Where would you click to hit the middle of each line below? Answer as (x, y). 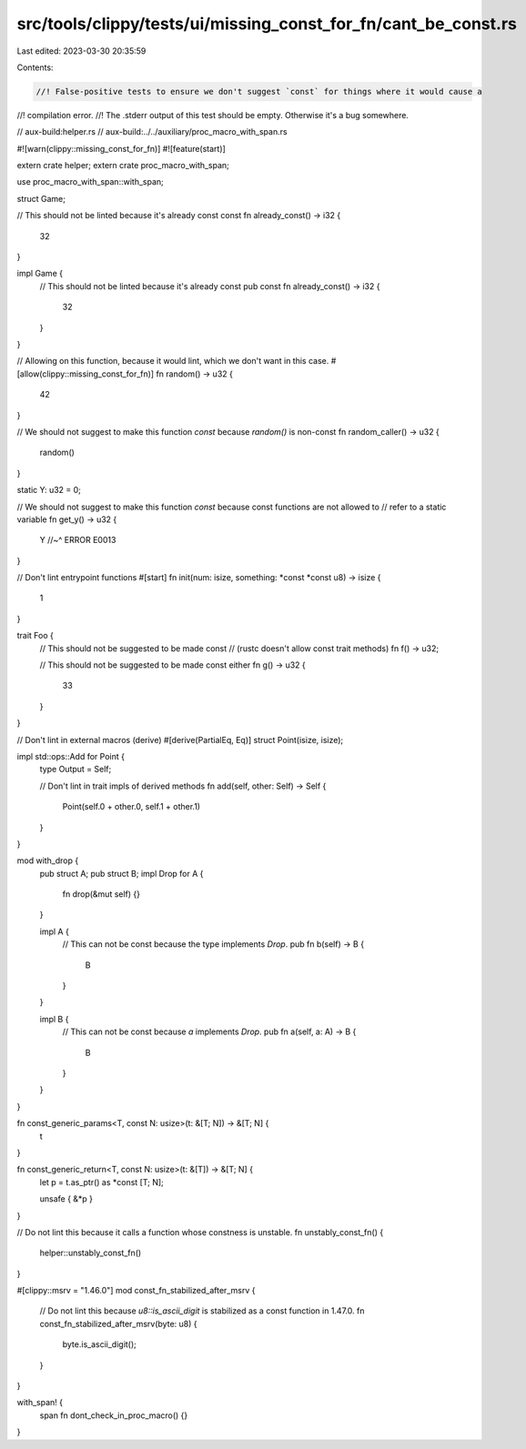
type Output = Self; (76, 770)
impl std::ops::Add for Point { (71, 756)
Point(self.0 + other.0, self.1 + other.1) (131, 807)
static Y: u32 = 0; (49, 490)
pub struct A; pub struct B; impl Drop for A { (121, 873)
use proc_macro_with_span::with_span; (90, 182)
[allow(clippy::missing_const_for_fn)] (86, 374)
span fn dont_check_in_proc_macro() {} (114, 1415)
